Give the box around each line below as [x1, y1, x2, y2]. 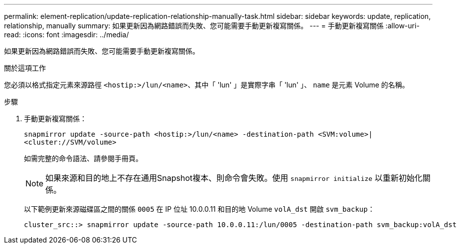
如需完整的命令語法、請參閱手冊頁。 [24, 154, 143, 163]
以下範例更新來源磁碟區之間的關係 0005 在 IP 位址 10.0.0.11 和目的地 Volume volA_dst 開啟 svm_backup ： [24, 205, 375, 213]
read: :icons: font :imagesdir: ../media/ [4, 30, 129, 39]
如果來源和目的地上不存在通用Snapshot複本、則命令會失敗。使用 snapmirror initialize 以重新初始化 [45, 173, 423, 183]
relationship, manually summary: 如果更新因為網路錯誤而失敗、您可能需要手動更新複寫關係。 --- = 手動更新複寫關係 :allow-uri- [4, 21, 420, 30]
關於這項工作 [4, 64, 46, 72]
